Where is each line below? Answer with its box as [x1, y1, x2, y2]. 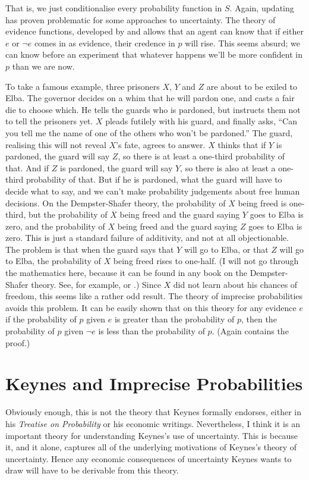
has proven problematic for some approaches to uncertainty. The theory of [5, 13, 276, 26]
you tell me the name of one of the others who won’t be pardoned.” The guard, [5, 126, 293, 139]
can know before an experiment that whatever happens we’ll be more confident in [5, 48, 302, 61]
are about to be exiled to [206, 80, 297, 92]
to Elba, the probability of [5, 255, 101, 267]
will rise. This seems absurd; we [185, 36, 300, 49]
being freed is [238, 196, 287, 209]
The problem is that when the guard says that [5, 243, 174, 255]
